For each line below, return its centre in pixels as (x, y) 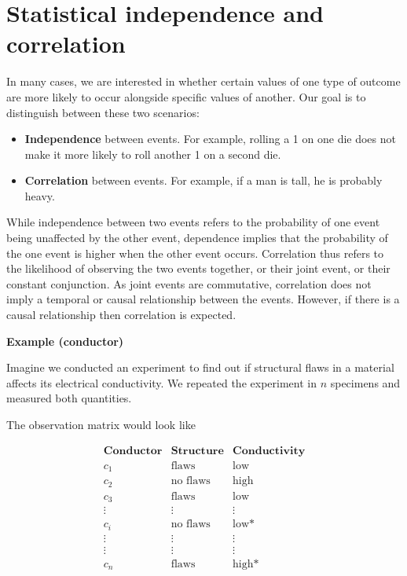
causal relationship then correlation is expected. (121, 315)
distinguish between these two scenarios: (103, 112)
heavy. (40, 195)
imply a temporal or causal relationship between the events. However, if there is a (203, 299)
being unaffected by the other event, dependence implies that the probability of (197, 238)
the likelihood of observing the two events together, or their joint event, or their (198, 268)
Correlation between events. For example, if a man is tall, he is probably (203, 180)
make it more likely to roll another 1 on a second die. (153, 154)
